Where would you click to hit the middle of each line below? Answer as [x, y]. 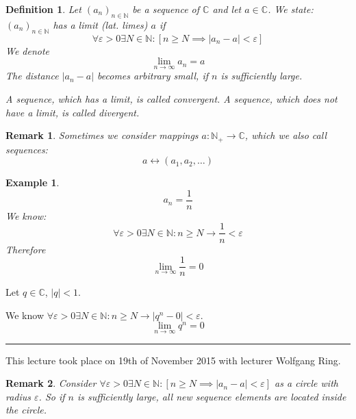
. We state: [291, 9]
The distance [32, 76]
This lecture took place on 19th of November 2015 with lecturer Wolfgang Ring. [173, 360]
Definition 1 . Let [43, 9]
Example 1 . [33, 182]
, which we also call [285, 135]
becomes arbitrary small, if [153, 76]
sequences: [27, 149]
